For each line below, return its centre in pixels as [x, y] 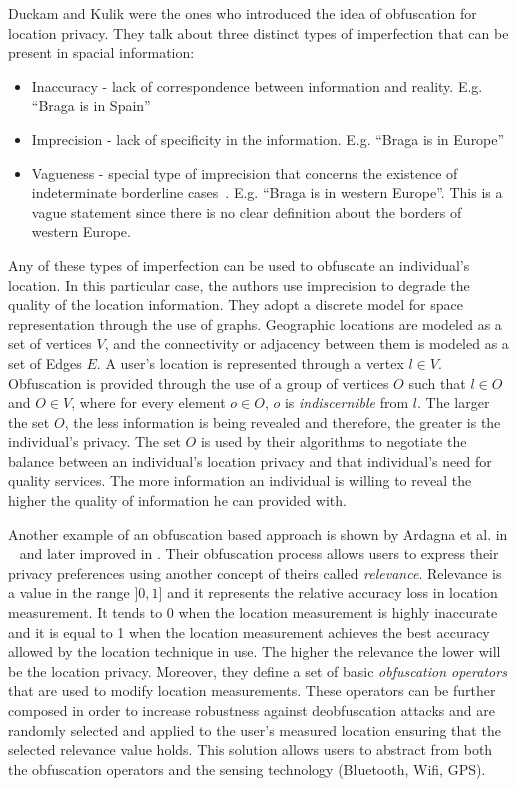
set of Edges [45, 362]
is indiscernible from [346, 402]
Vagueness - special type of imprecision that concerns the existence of [244, 172]
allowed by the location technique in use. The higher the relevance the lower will [254, 651]
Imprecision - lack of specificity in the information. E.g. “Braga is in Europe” [268, 138]
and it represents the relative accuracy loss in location [332, 592]
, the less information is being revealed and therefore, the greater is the [282, 421]
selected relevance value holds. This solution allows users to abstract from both [250, 749]
